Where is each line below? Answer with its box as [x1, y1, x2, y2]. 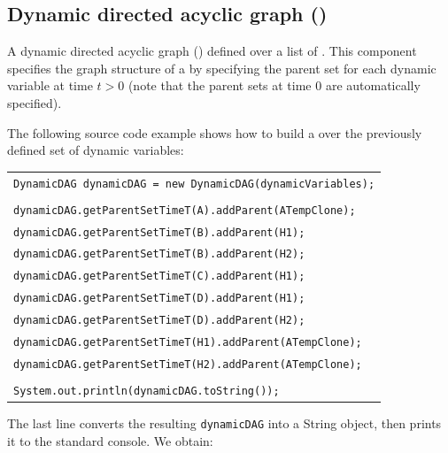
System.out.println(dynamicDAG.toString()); [13, 385, 280, 398]
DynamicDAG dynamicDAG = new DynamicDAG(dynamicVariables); [13, 177, 375, 190]
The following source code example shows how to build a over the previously [7, 123, 422, 142]
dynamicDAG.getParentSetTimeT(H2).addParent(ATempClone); [13, 358, 362, 372]
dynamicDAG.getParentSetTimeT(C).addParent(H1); [13, 270, 305, 283]
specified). [7, 93, 62, 111]
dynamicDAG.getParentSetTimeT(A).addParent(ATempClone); [13, 203, 356, 217]
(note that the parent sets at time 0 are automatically [127, 76, 421, 95]
